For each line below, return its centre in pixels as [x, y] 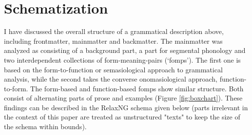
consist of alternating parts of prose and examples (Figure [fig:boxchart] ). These [123, 98]
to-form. [16, 88]
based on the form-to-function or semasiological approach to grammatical [113, 69]
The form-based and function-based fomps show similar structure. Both [137, 88]
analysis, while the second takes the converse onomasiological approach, [111, 79]
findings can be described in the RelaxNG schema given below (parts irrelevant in [126, 107]
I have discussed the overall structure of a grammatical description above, [114, 31]
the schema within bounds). [45, 127]
